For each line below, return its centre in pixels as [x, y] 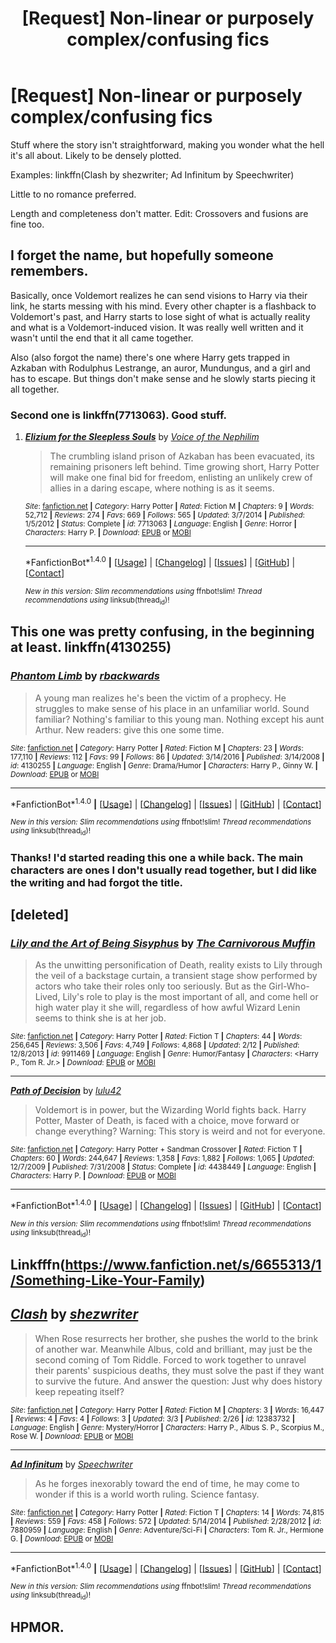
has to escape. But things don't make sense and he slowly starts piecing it [163, 378]
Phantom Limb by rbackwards [85, 676]
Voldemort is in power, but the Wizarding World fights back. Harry [170, 1110]
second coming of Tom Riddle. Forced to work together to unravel [170, 1359]
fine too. [27, 224]
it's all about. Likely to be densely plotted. [96, 155]
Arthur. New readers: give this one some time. [129, 729]
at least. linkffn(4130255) [91, 647]
